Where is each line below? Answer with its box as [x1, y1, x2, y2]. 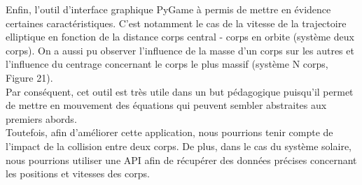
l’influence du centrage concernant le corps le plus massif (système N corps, [6, 57, 328, 71]
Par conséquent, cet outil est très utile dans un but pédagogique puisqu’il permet [6, 84, 354, 98]
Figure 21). [6, 70, 53, 84]
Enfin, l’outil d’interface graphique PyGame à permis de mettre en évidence [6, 2, 331, 16]
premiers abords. [6, 111, 77, 126]
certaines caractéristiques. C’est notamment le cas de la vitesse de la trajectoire [6, 15, 347, 30]
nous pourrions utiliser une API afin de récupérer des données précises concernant [6, 152, 357, 167]
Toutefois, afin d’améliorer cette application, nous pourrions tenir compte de [6, 125, 333, 140]
